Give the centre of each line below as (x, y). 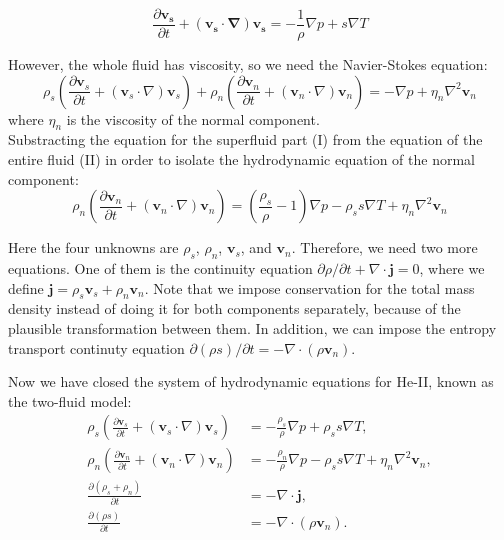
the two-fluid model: (70, 400)
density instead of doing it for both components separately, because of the (234, 308)
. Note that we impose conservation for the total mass (309, 287)
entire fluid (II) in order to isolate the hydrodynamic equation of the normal (241, 159)
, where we (452, 268)
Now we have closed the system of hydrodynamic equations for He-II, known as (251, 381)
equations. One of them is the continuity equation (160, 268)
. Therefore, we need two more (384, 247)
